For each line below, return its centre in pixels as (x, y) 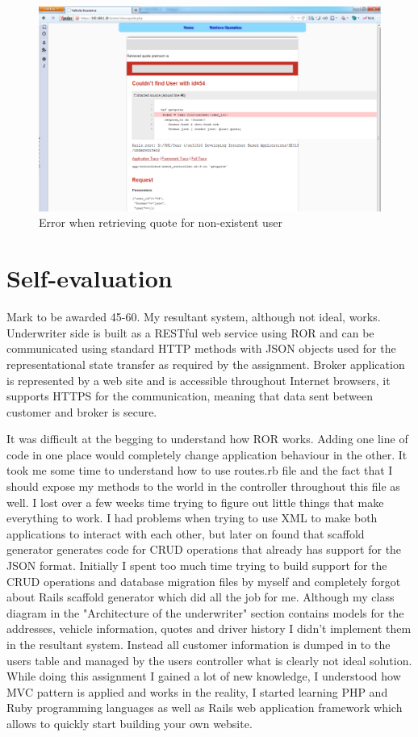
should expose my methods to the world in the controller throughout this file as (203, 486)
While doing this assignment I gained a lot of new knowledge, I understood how (204, 676)
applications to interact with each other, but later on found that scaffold (186, 533)
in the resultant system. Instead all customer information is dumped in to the (199, 644)
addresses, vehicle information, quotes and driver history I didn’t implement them (209, 628)
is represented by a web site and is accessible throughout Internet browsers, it (199, 380)
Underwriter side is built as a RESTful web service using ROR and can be (190, 332)
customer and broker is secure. (82, 411)
